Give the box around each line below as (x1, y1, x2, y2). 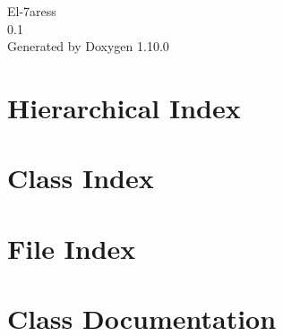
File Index (7, 229, 136, 266)
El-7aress (7, 2, 56, 20)
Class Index (7, 159, 154, 196)
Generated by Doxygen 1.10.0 (7, 37, 169, 56)
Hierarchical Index (7, 89, 241, 125)
